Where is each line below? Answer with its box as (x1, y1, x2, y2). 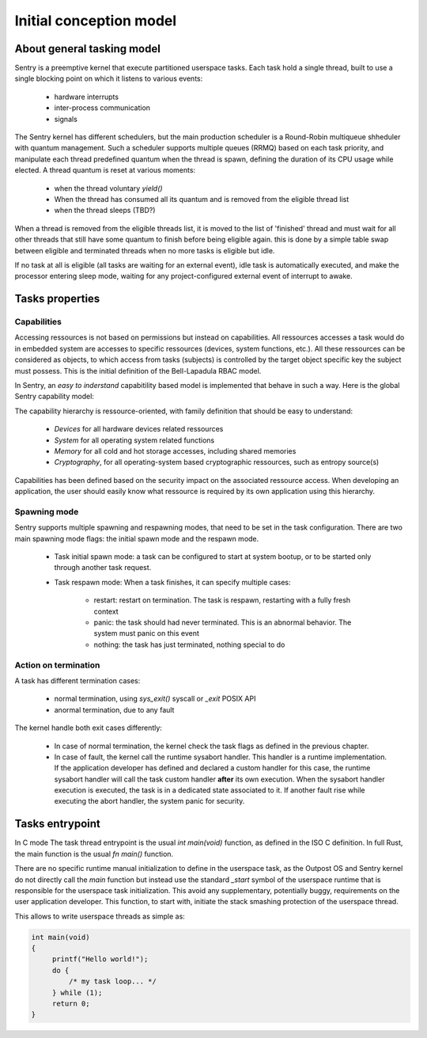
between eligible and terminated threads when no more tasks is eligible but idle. (14, 245, 275, 255)
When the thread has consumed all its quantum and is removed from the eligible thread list (54, 194, 350, 203)
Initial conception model (14, 12, 177, 29)
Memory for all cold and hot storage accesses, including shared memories (54, 446, 297, 455)
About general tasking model (14, 42, 161, 55)
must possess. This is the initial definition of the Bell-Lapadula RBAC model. (14, 366, 262, 375)
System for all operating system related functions (54, 435, 215, 445)
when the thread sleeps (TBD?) (54, 206, 156, 215)
